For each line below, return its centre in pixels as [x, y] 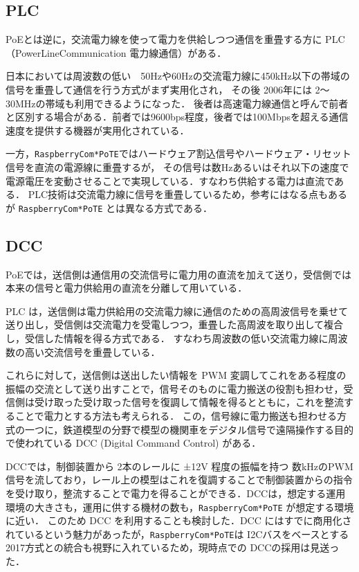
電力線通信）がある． [178, 52]
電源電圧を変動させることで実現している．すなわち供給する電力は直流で [170, 180]
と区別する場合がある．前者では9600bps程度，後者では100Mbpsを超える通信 [177, 117]
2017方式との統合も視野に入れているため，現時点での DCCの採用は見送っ [173, 547]
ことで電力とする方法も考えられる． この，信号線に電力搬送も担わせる [176, 415]
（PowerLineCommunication [66, 52]
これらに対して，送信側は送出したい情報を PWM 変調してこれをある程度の [176, 375]
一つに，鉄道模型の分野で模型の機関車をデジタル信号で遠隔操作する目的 [189, 429]
